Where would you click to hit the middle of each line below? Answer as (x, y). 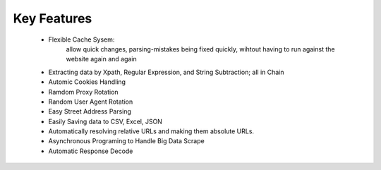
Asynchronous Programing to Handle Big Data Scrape (126, 141)
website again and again (101, 59)
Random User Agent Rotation (91, 102)
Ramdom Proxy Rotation (84, 92)
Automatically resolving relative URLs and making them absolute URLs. (151, 131)
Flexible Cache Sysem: (81, 40)
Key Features (53, 18)
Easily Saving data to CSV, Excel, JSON (105, 121)
